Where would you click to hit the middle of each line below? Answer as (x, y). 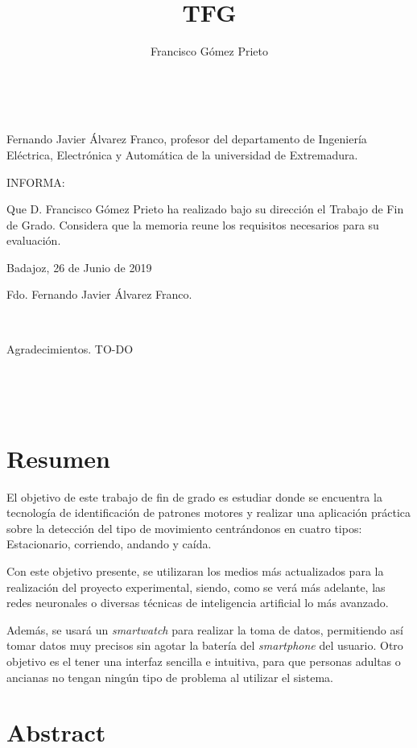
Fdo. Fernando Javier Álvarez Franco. (99, 294)
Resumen (58, 458)
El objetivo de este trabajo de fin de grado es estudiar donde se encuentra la (194, 496)
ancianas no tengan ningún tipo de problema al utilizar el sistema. (170, 677)
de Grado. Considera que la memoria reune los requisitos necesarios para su (193, 224)
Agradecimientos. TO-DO (70, 348)
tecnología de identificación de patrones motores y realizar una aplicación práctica (209, 512)
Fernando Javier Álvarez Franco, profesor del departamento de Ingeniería (187, 139)
